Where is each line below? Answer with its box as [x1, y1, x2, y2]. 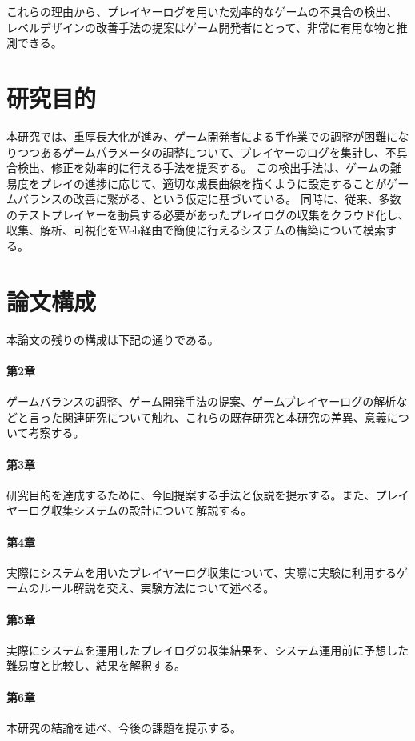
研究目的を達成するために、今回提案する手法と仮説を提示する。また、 [6, 486, 376, 503]
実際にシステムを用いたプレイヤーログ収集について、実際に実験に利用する [6, 563, 397, 580]
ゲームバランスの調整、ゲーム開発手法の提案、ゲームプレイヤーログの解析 [6, 393, 397, 410]
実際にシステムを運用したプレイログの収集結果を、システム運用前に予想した [6, 641, 409, 658]
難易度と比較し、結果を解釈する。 [6, 657, 186, 674]
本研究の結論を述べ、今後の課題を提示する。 [6, 719, 241, 735]
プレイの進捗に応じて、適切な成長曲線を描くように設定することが [39, 174, 387, 191]
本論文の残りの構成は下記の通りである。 [6, 330, 219, 347]
